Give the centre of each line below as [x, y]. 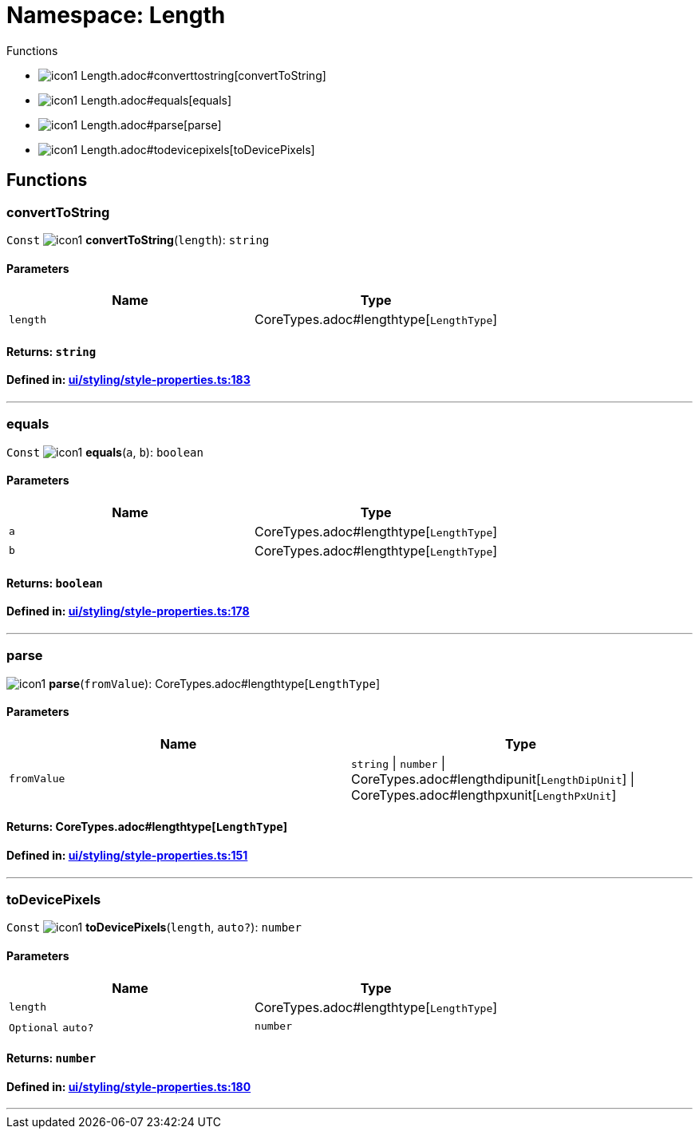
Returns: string [51, 351]
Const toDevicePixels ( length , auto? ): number [154, 927]
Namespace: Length [116, 15]
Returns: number [51, 1058]
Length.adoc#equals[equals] [156, 100]
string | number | [399, 763]
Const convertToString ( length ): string [138, 239]
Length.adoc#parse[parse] [151, 125]
